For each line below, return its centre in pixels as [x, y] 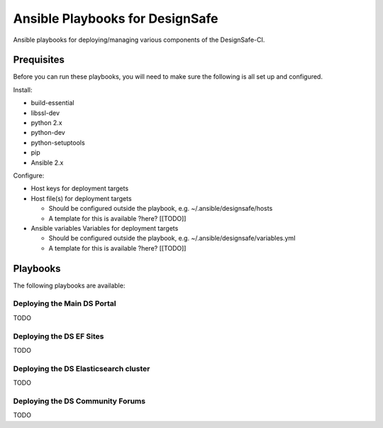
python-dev [48, 133]
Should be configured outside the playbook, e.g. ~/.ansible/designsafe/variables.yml [172, 238]
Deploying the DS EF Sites [59, 336]
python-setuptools [58, 143]
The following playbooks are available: [69, 285]
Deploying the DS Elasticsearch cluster [82, 368]
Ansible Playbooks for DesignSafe [116, 18]
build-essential [52, 103]
